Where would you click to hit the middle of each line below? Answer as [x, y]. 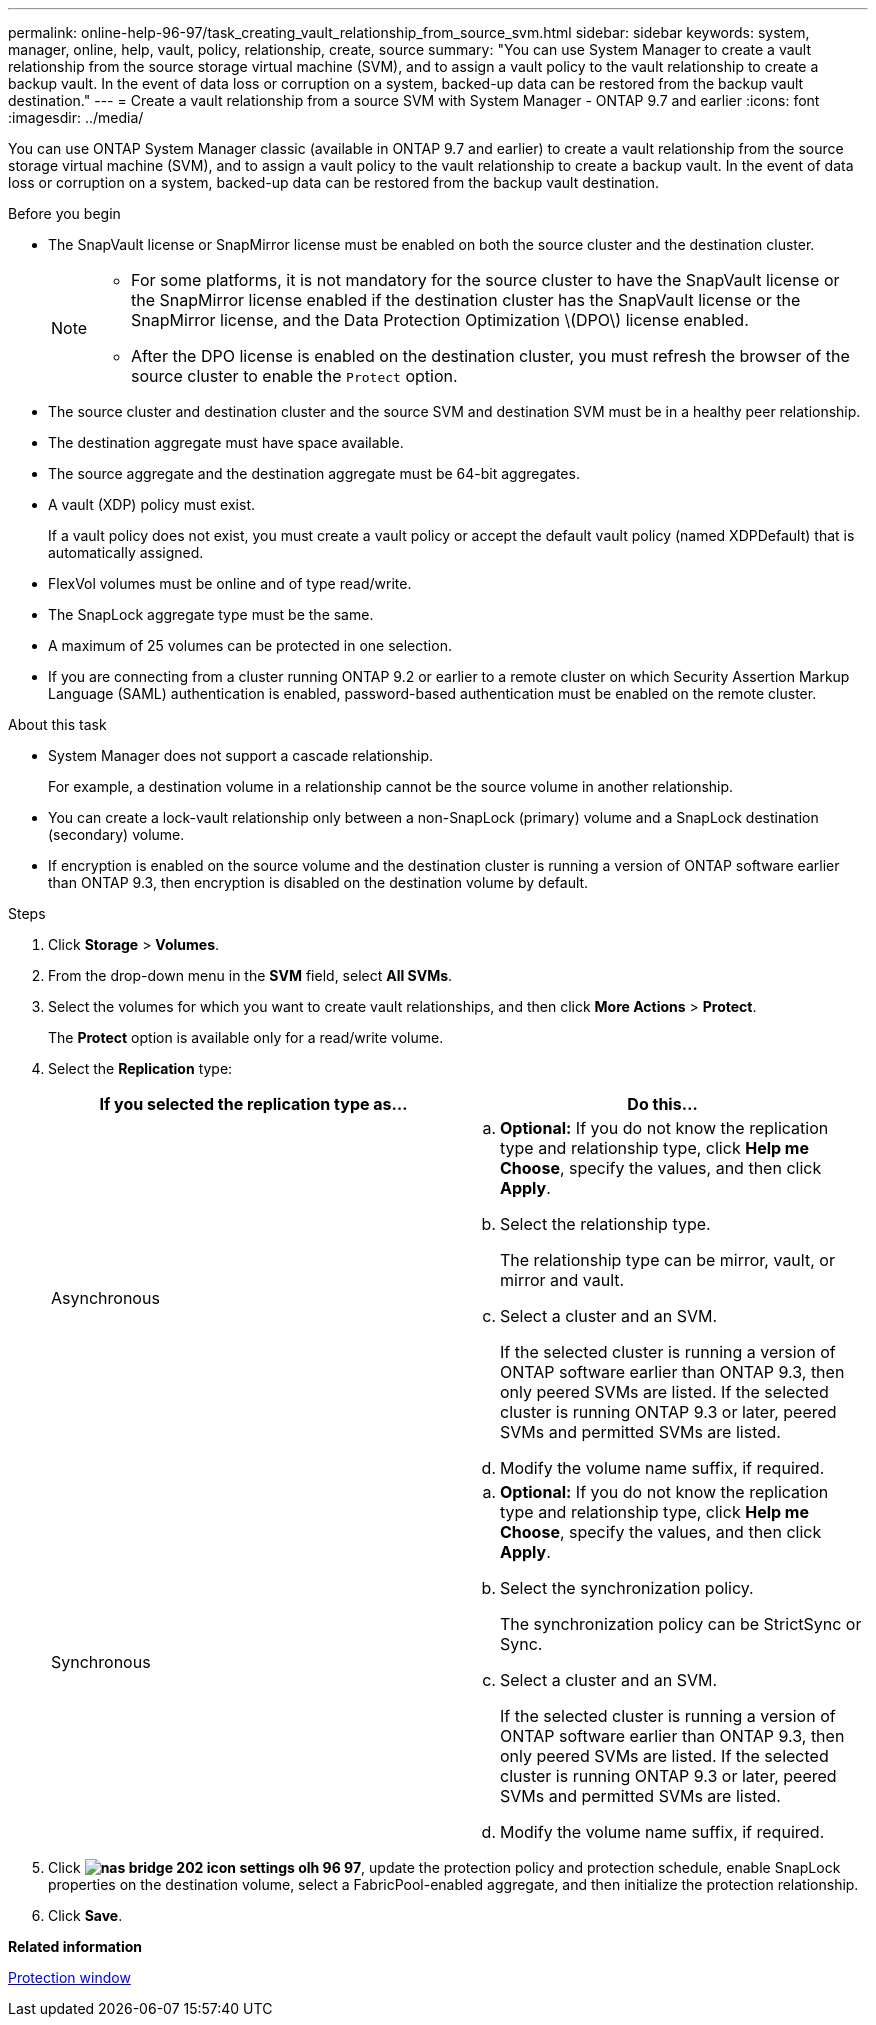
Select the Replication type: [140, 1068]
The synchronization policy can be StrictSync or [681, 1624]
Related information [75, 1946]
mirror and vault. [562, 1280]
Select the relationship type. [605, 1224]
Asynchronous [105, 1298]
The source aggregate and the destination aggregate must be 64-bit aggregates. [314, 473]
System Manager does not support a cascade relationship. [241, 755]
